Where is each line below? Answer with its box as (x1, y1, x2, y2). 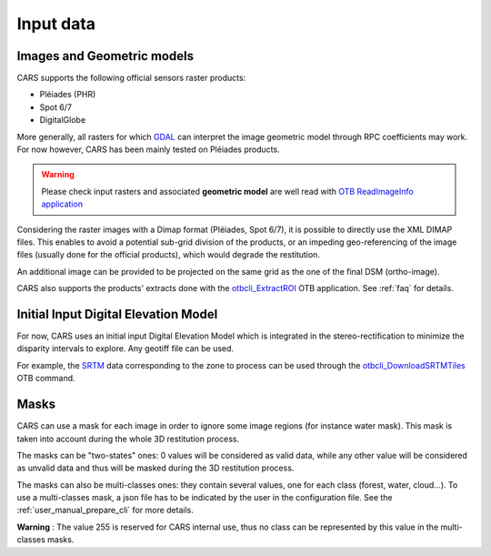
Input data (16, 14, 95, 34)
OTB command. (16, 373, 76, 384)
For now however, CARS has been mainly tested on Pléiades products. (16, 144, 281, 155)
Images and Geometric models (16, 48, 195, 64)
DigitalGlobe (39, 115, 86, 126)
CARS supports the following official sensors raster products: (16, 73, 246, 84)
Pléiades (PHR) (39, 89, 96, 100)
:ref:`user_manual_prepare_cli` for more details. (16, 505, 195, 516)
